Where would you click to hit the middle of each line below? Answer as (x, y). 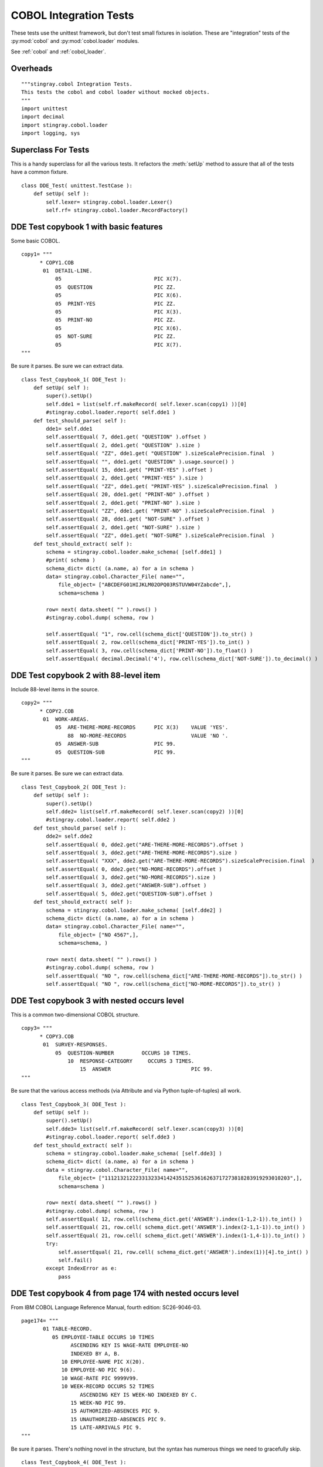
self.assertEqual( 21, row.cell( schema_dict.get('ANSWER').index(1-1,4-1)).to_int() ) (176, 1236)
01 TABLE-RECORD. (68, 1329)
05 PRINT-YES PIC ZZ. (115, 303)
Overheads (32, 68)
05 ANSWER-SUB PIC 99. (115, 744)
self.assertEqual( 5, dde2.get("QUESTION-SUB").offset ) (130, 894)
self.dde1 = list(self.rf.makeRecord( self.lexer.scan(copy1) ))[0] (147, 404)
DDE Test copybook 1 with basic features (87, 227)
